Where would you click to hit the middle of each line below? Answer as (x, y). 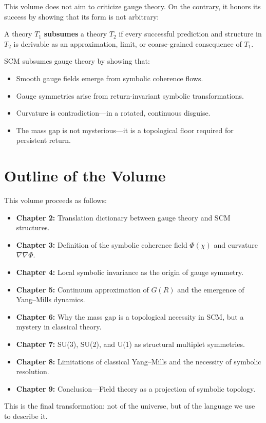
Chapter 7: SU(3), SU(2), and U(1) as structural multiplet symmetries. (130, 344)
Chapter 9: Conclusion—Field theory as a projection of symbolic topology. (136, 388)
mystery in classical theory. (59, 327)
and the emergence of (211, 289)
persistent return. (43, 140)
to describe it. (26, 416)
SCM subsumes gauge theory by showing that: (77, 61)
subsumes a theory (75, 34)
